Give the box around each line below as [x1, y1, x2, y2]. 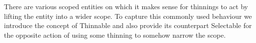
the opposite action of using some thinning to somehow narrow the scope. [4, 29, 226, 40]
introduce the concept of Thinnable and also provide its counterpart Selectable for [4, 20, 252, 30]
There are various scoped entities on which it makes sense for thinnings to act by [4, 1, 248, 11]
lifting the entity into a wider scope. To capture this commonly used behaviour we [4, 11, 252, 21]
